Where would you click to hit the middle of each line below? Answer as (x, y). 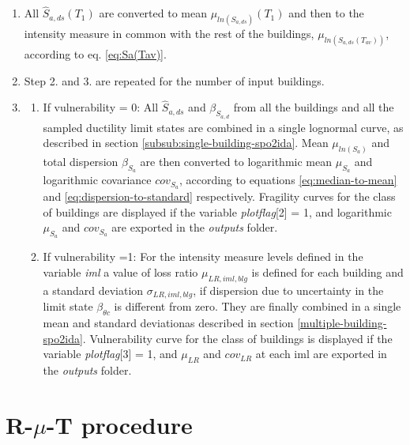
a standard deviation (93, 290)
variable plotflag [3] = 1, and (110, 354)
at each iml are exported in (321, 354)
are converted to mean (153, 13)
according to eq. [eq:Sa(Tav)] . (95, 53)
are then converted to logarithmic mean (236, 161)
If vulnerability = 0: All (101, 107)
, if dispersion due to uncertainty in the (288, 290)
